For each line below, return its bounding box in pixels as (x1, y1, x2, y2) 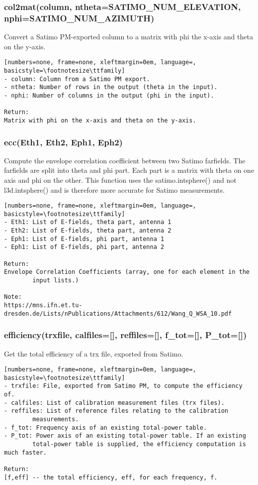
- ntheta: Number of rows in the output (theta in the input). (4, 84, 218, 91)
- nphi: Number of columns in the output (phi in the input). (4, 92, 214, 99)
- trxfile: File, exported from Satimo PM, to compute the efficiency (4, 382, 243, 390)
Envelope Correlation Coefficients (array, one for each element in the (4, 268, 250, 276)
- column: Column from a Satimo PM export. (4, 75, 150, 83)
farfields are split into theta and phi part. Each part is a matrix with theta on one (4, 165, 255, 175)
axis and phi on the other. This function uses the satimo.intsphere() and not (4, 174, 237, 185)
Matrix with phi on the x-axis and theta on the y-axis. (4, 117, 196, 124)
